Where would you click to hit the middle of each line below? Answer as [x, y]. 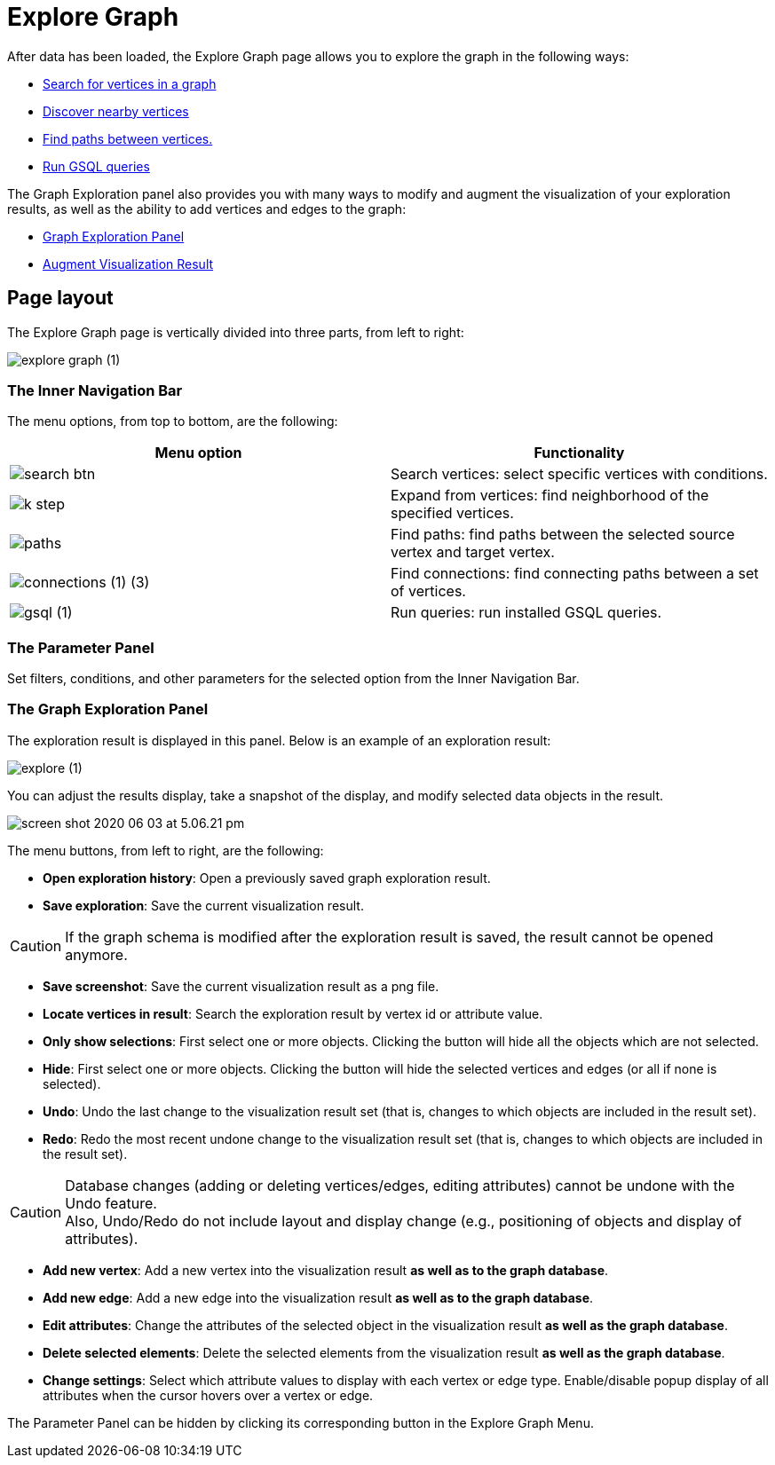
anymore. [96, 954]
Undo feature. [111, 1203]
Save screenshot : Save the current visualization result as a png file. [241, 986]
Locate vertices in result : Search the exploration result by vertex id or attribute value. [293, 1013]
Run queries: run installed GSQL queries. [526, 613]
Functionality [579, 453]
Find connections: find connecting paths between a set [575, 574]
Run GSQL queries [96, 166]
